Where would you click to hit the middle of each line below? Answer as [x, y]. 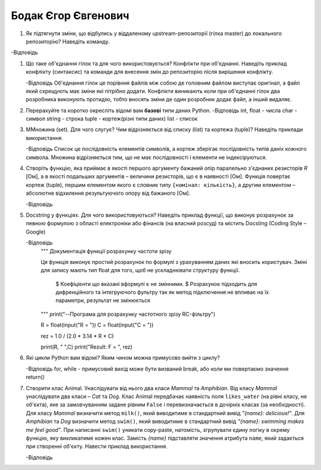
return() [35, 377]
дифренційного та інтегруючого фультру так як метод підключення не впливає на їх [162, 292]
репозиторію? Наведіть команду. [68, 41]
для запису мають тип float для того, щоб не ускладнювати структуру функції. [140, 270]
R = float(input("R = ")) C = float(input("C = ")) [97, 325]
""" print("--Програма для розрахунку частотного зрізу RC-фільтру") [128, 314]
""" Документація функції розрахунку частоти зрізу [106, 251]
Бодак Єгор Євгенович [70, 15]
